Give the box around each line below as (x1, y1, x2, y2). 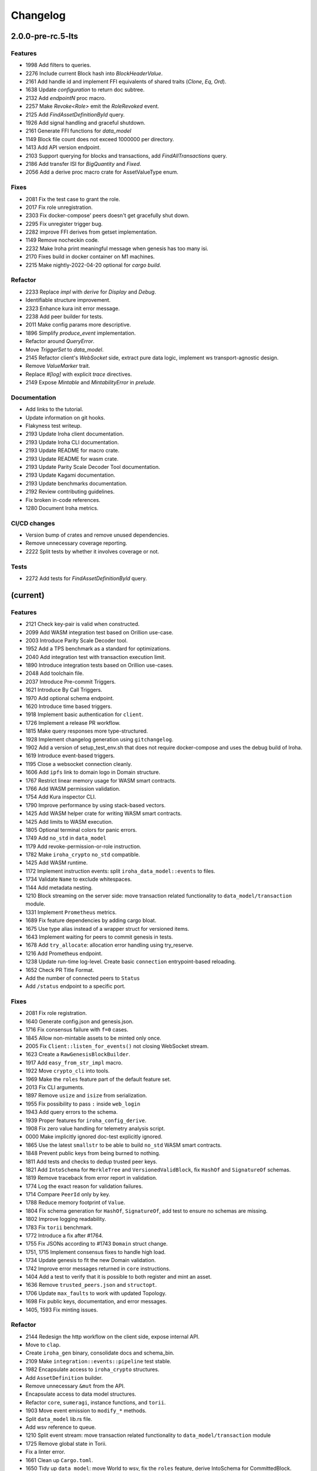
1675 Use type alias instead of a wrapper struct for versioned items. (25, 925, 190, 932)
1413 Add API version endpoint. (25, 144, 101, 151)
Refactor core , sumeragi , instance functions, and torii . (25, 1399, 166, 1406)
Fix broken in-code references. (25, 496, 101, 503)
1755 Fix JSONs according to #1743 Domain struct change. (25, 1240, 168, 1247)
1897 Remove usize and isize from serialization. (25, 1092, 147, 1099)
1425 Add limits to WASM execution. (25, 818, 113, 825)
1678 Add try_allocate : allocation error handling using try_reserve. (25, 941, 194, 949)
